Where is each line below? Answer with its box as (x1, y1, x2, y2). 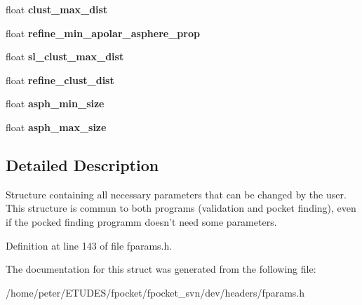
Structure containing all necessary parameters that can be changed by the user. (6, 187, 347, 201)
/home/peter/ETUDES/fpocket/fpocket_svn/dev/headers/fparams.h (6, 285, 305, 299)
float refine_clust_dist (6, 72, 114, 87)
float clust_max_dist (6, 2, 108, 16)
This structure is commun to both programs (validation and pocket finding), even (6, 201, 356, 215)
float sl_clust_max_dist (6, 49, 124, 64)
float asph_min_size (6, 96, 105, 111)
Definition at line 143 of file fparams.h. (6, 238, 173, 252)
